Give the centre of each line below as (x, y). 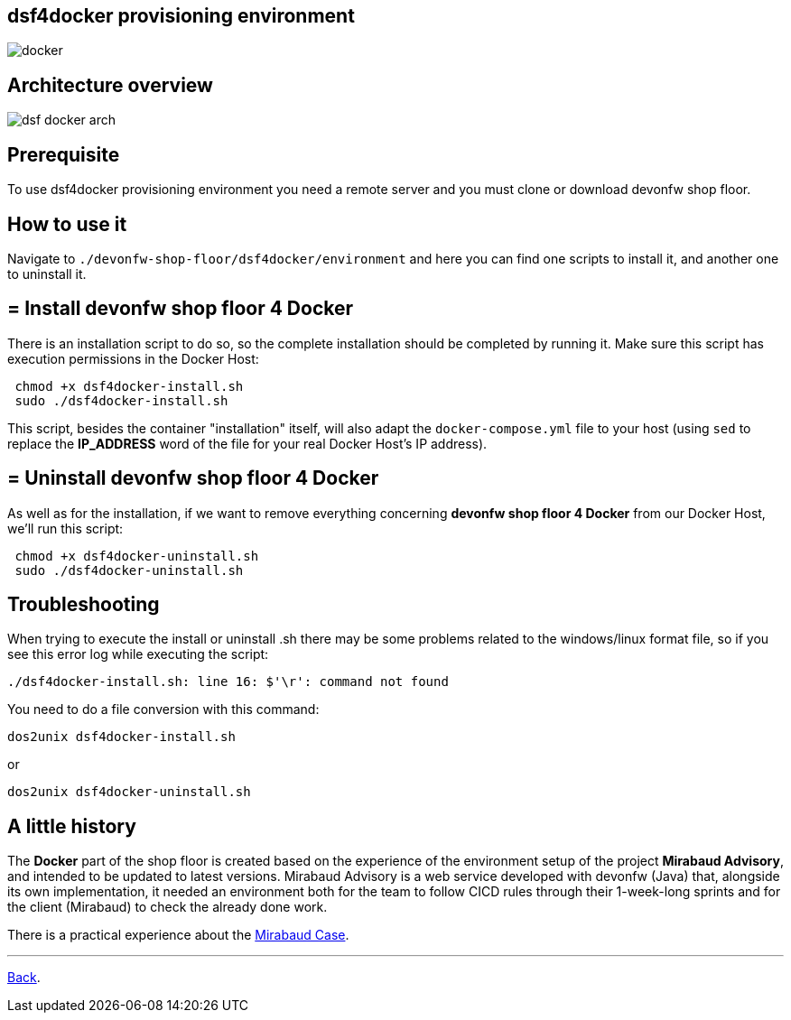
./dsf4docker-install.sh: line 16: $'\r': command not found (228, 682)
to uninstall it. (47, 274)
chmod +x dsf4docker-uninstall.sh (137, 556)
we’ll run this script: (65, 528)
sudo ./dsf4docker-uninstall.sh (129, 570)
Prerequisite (64, 154)
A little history (72, 826)
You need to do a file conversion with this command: (163, 709)
